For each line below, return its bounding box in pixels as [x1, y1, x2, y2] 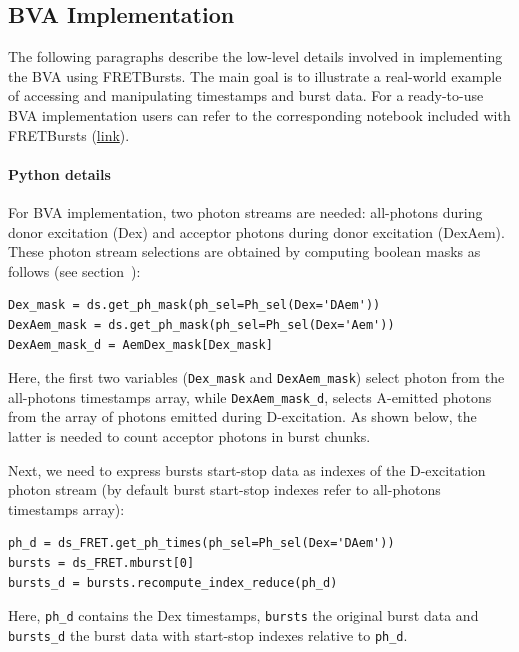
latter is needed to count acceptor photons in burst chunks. [8, 426, 371, 447]
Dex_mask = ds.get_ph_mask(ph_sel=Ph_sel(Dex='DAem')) [8, 298, 381, 313]
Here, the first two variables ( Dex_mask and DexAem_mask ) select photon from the [8, 367, 505, 388]
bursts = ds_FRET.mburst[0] [8, 556, 195, 570]
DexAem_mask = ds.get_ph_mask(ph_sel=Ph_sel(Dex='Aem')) [8, 317, 395, 332]
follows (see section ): [8, 260, 141, 281]
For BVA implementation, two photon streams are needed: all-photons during [8, 201, 483, 222]
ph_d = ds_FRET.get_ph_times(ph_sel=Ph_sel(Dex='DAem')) [8, 536, 395, 551]
